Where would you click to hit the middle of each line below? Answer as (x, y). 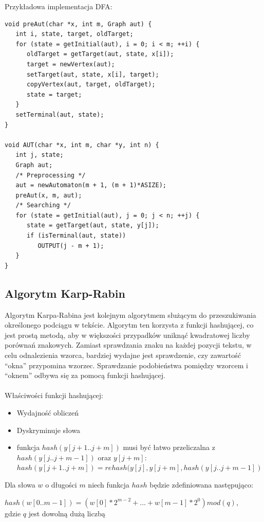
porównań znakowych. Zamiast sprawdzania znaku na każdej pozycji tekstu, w (128, 345)
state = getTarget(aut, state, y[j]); (93, 226)
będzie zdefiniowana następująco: (201, 484)
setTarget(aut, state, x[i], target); (93, 74)
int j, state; (40, 155)
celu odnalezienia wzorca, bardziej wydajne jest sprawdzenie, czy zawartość (123, 355)
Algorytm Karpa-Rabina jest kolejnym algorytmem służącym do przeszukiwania (130, 314)
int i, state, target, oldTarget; (74, 34)
